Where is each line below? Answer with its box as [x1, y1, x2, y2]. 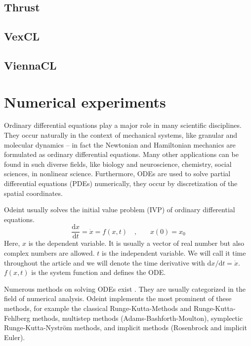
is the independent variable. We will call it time [102, 248, 246, 258]
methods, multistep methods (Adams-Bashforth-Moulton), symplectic [32, 312, 243, 323]
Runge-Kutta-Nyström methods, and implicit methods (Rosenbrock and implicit [4, 322, 247, 333]
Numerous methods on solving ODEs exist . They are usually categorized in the [4, 283, 246, 294]
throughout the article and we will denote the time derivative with [4, 257, 205, 268]
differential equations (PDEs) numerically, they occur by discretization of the [4, 178, 238, 189]
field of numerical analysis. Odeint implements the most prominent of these [4, 293, 232, 304]
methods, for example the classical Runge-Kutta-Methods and [4, 303, 192, 313]
